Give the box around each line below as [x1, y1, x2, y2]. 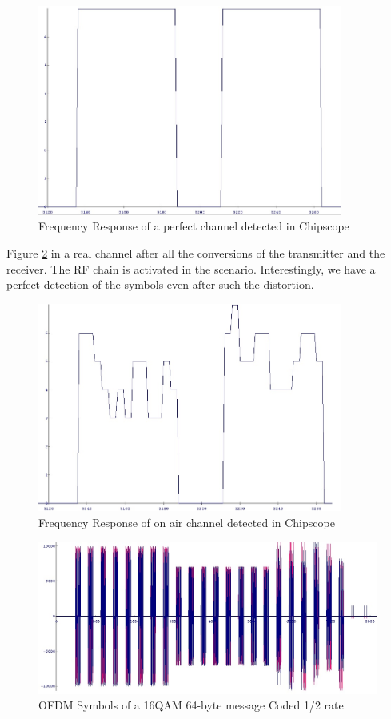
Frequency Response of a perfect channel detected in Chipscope [38, 218, 349, 234]
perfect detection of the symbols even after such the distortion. [6, 276, 314, 293]
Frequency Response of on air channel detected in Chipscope [38, 513, 335, 530]
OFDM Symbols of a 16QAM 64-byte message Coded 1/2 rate [38, 697, 344, 713]
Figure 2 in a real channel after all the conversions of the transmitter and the [6, 245, 385, 262]
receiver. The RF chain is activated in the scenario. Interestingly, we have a [6, 260, 376, 277]
